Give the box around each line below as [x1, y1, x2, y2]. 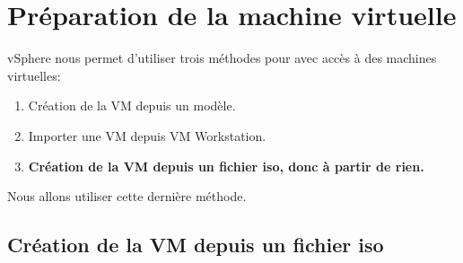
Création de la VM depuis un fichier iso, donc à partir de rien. [28, 156, 424, 175]
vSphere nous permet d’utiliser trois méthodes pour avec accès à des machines [7, 48, 437, 67]
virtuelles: [7, 66, 61, 84]
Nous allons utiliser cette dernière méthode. [7, 187, 247, 206]
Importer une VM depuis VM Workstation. [28, 126, 266, 145]
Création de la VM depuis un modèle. [28, 96, 236, 115]
